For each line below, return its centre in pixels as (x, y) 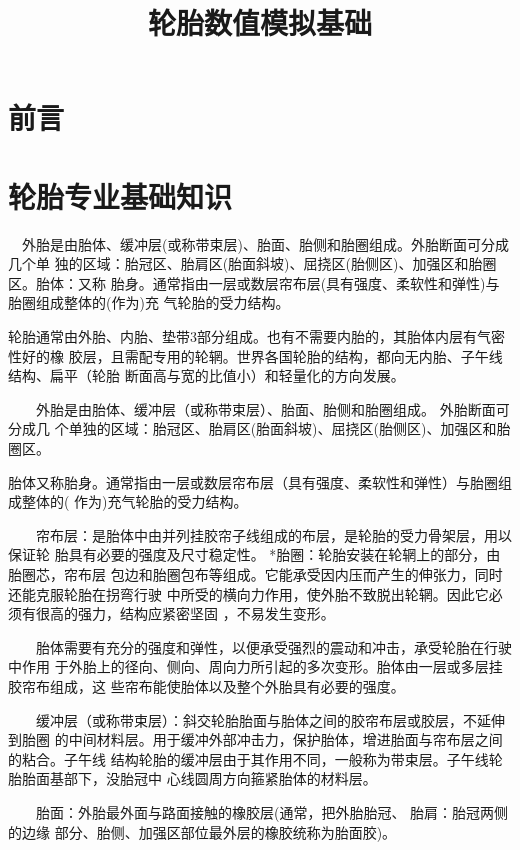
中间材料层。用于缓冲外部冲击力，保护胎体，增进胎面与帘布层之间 (285, 739)
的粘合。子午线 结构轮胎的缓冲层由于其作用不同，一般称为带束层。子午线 (248, 758)
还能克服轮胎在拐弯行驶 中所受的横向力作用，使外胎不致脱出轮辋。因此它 (248, 593)
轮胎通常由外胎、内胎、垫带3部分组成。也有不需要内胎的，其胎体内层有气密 (256, 336)
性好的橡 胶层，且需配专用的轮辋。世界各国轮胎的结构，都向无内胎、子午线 (255, 355)
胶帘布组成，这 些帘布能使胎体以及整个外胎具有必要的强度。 (206, 685)
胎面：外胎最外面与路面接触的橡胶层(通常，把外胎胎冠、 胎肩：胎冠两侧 (272, 811)
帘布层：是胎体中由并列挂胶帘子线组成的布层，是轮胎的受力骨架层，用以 (273, 534)
